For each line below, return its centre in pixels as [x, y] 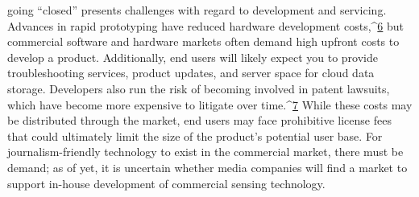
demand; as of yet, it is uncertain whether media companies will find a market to [207, 167]
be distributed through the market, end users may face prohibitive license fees [199, 120]
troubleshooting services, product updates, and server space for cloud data [191, 73]
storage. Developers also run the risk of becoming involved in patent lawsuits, [199, 88]
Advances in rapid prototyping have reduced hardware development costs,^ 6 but [206, 25]
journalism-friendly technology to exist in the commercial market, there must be [205, 152]
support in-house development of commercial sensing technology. [166, 183]
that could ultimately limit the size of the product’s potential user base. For [195, 135]
